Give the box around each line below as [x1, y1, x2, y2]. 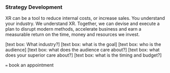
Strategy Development [5, 4, 63, 11]
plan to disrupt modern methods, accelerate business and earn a [5, 26, 141, 32]
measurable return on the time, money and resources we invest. [5, 32, 140, 38]
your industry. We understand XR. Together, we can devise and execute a [5, 20, 160, 27]
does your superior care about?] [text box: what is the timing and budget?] [5, 52, 162, 58]
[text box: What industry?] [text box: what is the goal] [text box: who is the [5, 41, 161, 47]
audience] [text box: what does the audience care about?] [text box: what [5, 47, 160, 53]
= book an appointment [5, 62, 54, 68]
